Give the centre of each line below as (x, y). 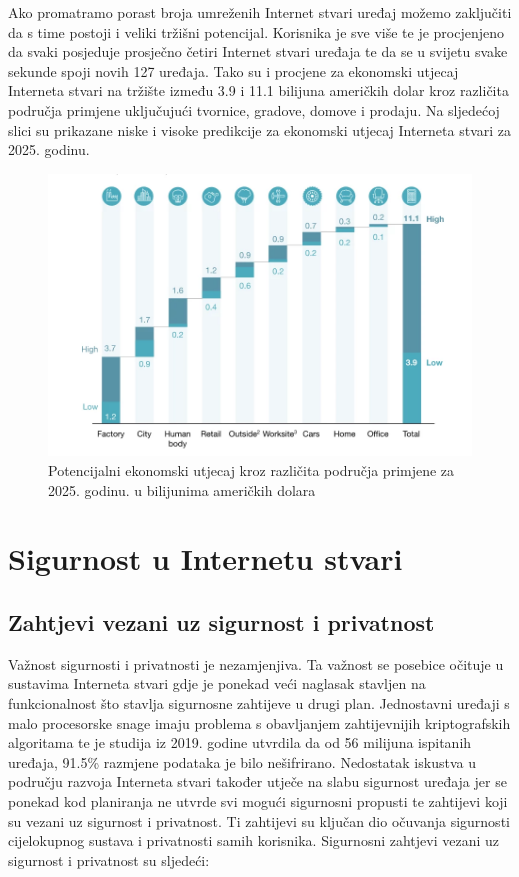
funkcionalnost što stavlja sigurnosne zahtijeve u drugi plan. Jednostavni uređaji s (259, 702)
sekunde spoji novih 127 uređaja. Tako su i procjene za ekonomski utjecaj (233, 70)
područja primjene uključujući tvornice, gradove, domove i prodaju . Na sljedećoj (254, 109)
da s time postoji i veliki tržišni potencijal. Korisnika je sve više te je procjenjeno (256, 31)
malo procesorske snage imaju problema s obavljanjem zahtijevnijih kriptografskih (259, 722)
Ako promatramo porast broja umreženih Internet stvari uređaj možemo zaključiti (260, 12)
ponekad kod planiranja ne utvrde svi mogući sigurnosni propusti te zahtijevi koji (258, 800)
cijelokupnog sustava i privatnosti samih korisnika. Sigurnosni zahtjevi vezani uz (254, 840)
